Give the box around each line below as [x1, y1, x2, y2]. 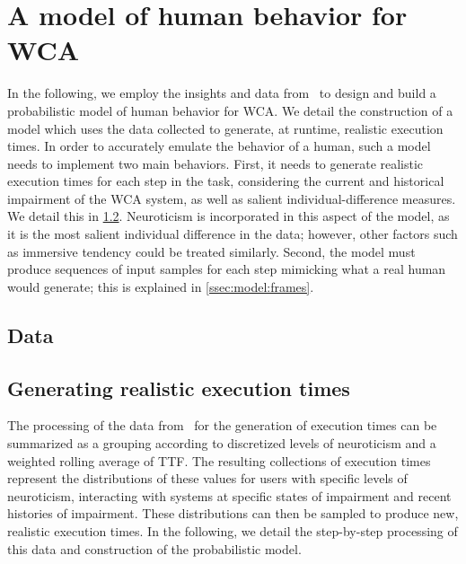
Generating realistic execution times [7, 374, 350, 401]
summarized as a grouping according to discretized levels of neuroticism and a [7, 434, 436, 453]
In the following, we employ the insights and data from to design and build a [7, 84, 436, 102]
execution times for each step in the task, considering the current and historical [7, 172, 444, 190]
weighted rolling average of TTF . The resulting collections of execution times [7, 451, 431, 470]
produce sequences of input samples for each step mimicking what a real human [7, 260, 446, 278]
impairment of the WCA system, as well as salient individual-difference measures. [7, 189, 456, 207]
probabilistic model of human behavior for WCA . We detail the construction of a [7, 101, 453, 119]
